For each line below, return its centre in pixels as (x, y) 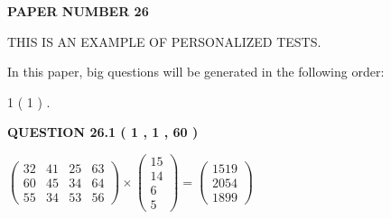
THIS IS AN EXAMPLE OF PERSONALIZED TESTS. (164, 41)
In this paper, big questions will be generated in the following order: (196, 72)
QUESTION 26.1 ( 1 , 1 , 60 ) (103, 132)
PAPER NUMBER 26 (78, 11)
